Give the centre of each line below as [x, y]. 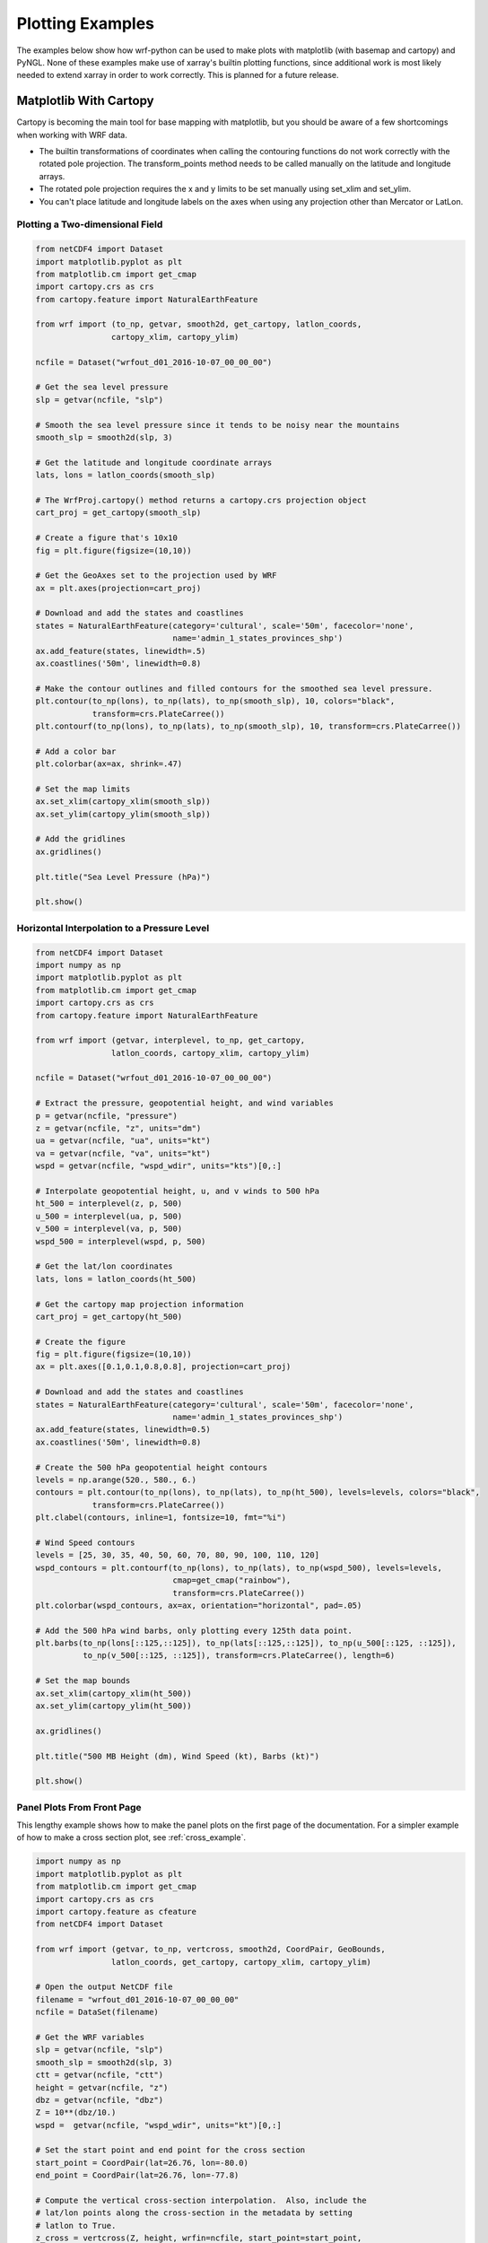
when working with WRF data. [72, 135]
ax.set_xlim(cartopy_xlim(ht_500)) [113, 1693]
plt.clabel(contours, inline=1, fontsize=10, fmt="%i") [161, 1518]
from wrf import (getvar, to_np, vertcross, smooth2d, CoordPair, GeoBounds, [210, 1950]
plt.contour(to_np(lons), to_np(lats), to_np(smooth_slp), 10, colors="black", [215, 701]
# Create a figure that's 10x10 [107, 538]
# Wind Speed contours [85, 1542]
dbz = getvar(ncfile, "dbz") [100, 2100]
